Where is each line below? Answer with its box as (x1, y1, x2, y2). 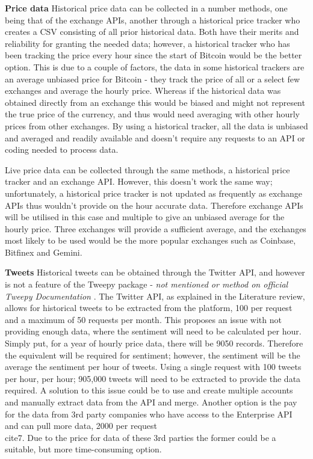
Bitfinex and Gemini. (5, 245, 82, 258)
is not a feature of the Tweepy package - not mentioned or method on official (5, 278, 288, 291)
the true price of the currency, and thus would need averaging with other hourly (5, 108, 300, 120)
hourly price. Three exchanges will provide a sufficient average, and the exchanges (5, 222, 306, 235)
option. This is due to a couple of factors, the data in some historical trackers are (5, 60, 305, 73)
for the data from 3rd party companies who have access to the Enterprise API (5, 407, 293, 420)
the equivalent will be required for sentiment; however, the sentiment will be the (5, 348, 300, 361)
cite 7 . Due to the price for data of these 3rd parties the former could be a (5, 431, 276, 443)
